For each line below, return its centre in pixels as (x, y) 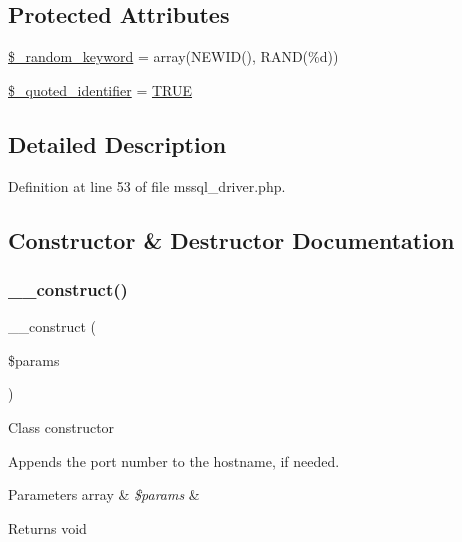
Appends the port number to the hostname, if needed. (174, 460)
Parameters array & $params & (104, 494)
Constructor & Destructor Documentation (231, 239)
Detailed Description (117, 143)
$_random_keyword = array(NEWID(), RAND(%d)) (173, 56)
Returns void (47, 527)
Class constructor (61, 426)
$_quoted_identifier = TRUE (100, 89)
